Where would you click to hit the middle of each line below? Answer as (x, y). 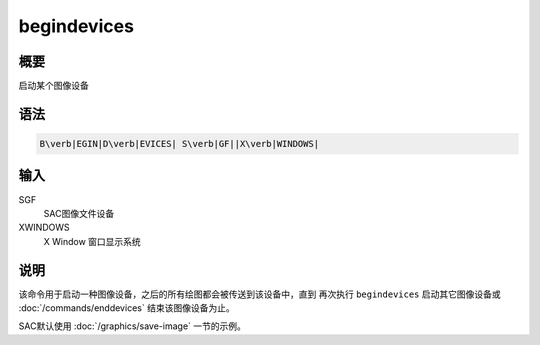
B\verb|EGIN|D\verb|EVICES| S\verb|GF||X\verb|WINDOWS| (179, 144)
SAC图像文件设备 (79, 213)
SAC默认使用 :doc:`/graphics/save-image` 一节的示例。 (132, 326)
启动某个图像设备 (53, 86)
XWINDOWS (44, 227)
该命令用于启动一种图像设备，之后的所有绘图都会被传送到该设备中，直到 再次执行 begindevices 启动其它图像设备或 (259, 294)
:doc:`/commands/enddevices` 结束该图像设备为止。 (126, 308)
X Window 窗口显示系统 (92, 241)
